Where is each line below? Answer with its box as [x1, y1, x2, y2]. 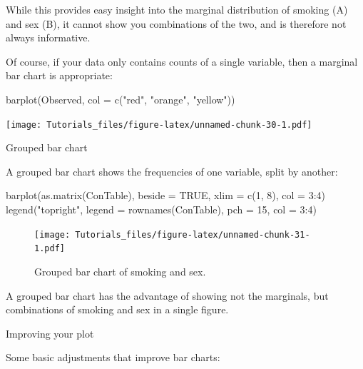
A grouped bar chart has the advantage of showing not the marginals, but [6, 288, 329, 303]
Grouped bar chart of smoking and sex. [34, 263, 206, 278]
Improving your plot [6, 325, 94, 340]
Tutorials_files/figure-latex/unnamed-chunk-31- [75, 229, 310, 240]
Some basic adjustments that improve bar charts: [6, 350, 220, 365]
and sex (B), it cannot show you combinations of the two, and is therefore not [6, 16, 347, 31]
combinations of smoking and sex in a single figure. [6, 302, 229, 317]
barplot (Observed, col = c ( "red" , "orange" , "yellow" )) [6, 91, 235, 106]
